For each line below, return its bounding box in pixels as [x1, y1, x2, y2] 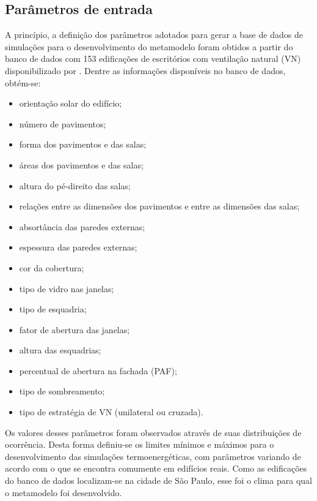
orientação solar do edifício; [19, 97, 122, 110]
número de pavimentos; [19, 117, 106, 130]
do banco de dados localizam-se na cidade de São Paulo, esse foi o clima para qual [5, 474, 312, 487]
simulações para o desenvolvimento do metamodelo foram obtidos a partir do [5, 40, 293, 53]
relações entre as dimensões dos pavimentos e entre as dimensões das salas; [19, 200, 300, 213]
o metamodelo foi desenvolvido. [5, 486, 122, 499]
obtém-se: [5, 76, 41, 89]
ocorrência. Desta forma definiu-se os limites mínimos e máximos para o [5, 438, 274, 451]
